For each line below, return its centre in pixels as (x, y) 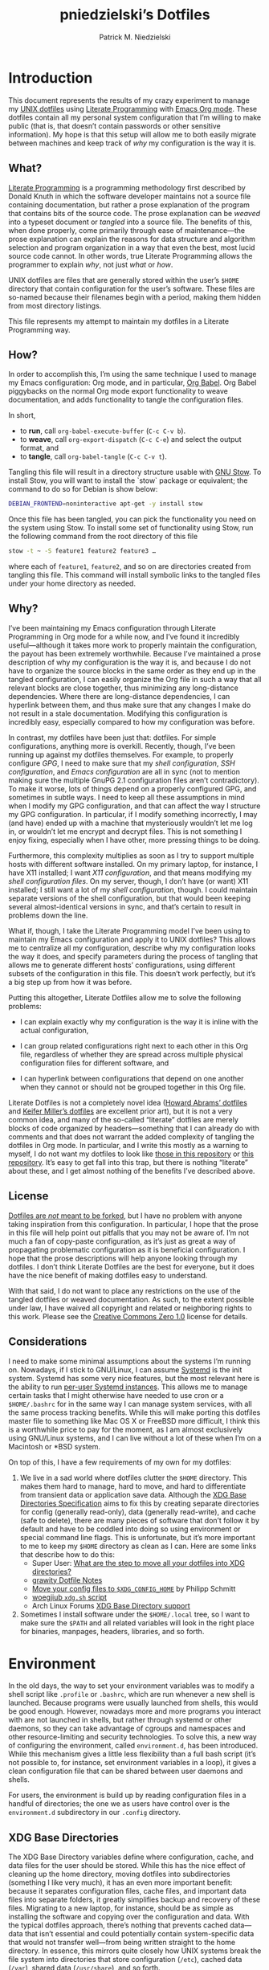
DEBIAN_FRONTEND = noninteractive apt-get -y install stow (106, 504)
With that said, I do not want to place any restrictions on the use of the (124, 1290)
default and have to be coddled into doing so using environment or (130, 1529)
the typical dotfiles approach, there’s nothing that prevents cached (118, 1925)
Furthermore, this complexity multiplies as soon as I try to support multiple (131, 855)
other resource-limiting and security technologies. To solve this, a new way (132, 1737)
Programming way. (39, 329)
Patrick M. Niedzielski (135, 37)
